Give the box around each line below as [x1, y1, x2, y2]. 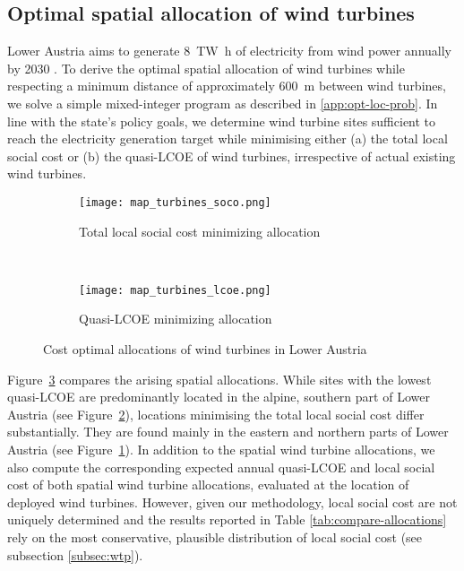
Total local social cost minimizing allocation [79, 221, 321, 240]
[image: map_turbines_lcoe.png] [79, 283, 271, 297]
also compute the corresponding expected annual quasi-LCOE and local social [7, 457, 435, 476]
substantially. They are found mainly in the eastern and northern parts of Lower [7, 422, 449, 441]
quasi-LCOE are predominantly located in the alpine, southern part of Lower [7, 387, 430, 406]
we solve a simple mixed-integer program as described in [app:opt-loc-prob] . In [7, 93, 438, 112]
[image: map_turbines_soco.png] [79, 195, 271, 209]
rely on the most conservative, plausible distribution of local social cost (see [7, 527, 423, 546]
